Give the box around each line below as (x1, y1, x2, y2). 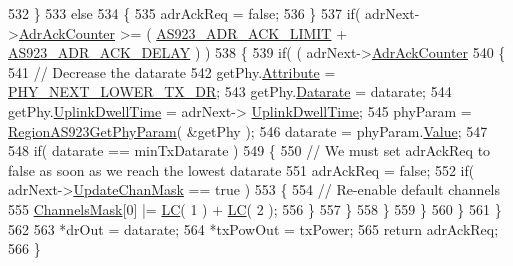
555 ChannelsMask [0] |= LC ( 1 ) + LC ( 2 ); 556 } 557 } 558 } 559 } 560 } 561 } (8, 198, 502, 219)
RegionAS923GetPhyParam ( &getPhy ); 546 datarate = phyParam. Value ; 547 (8, 120, 488, 141)
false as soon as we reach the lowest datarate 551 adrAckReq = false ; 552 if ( (8, 159, 475, 180)
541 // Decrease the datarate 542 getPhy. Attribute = (8, 61, 336, 82)
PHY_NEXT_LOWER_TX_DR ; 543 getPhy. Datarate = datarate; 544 (8, 81, 452, 102)
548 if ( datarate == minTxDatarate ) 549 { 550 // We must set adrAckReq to (8, 140, 491, 161)
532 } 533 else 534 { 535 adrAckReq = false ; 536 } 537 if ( (8, 3, 361, 23)
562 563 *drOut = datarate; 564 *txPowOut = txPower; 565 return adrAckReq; (8, 218, 499, 239)
